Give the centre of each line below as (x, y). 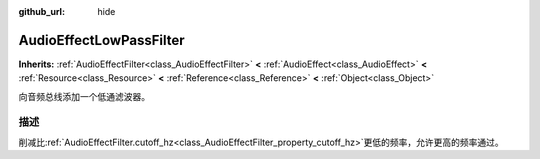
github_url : (41, 11)
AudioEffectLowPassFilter (101, 40)
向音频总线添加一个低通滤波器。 (84, 96)
